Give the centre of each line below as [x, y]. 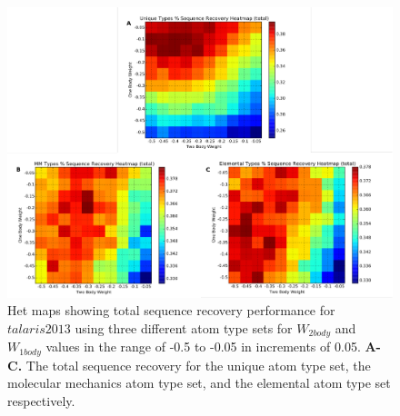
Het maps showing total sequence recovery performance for [171, 310]
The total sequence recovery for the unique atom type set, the [198, 365]
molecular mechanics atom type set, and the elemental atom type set [199, 383]
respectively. [41, 400]
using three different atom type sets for [184, 327]
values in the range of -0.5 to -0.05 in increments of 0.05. [203, 347]
